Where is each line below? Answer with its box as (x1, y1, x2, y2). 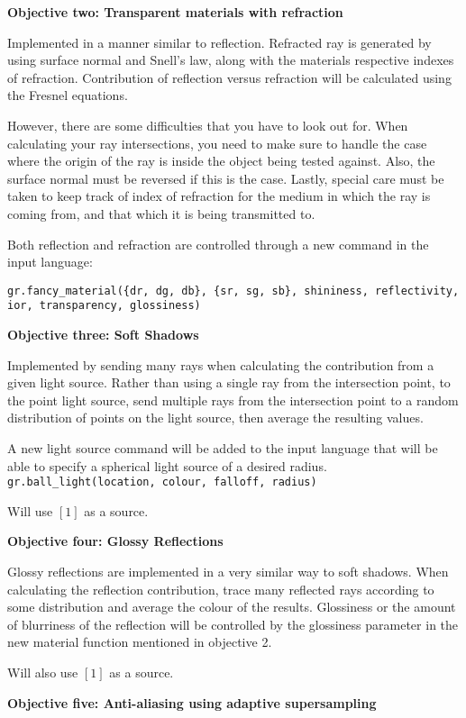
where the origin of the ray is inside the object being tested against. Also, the (7, 151, 435, 170)
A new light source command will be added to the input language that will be (7, 439, 438, 457)
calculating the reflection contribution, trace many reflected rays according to (7, 579, 434, 598)
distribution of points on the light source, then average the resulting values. (7, 408, 424, 427)
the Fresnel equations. (7, 86, 128, 105)
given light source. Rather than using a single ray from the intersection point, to (7, 373, 451, 392)
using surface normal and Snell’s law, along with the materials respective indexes (7, 50, 454, 69)
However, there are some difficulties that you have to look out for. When (7, 115, 408, 134)
